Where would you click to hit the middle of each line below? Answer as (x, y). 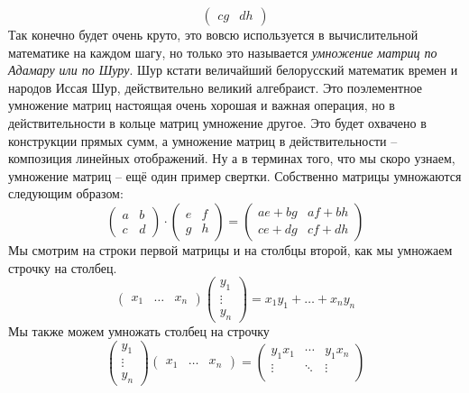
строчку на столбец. (63, 267)
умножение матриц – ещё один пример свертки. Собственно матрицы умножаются (235, 175)
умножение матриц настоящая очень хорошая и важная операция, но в (202, 105)
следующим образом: (66, 193)
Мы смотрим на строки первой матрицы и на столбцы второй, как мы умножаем (230, 249)
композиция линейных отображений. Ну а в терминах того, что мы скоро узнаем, (232, 158)
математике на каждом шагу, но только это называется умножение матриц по (223, 52)
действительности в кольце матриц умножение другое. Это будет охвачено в (217, 122)
